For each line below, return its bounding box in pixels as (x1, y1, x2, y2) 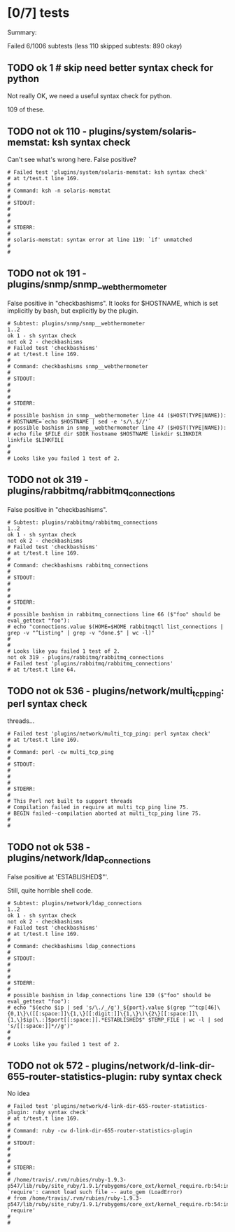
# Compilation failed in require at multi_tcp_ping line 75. (7, 804, 190, 811)
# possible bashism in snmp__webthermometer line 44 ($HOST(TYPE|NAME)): (7, 412, 227, 419)
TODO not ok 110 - (7, 126, 87, 137)
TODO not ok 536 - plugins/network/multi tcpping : (7, 685, 225, 699)
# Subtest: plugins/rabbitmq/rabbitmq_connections (7, 519, 158, 526)
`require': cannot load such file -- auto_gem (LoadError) (7, 1189, 183, 1196)
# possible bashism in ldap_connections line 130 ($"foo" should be (7, 991, 211, 999)
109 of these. (7, 105, 45, 114)
